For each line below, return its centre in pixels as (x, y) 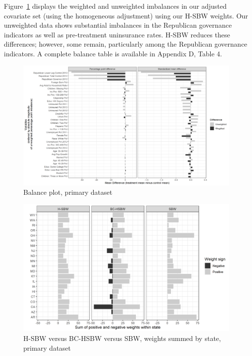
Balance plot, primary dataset (68, 192)
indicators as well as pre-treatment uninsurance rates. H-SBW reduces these (117, 34)
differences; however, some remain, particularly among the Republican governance (126, 44)
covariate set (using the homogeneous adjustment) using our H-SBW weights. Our (126, 15)
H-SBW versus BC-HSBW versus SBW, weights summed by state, (122, 338)
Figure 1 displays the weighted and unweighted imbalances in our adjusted (115, 6)
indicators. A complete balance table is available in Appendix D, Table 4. (113, 53)
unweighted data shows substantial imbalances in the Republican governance (118, 25)
